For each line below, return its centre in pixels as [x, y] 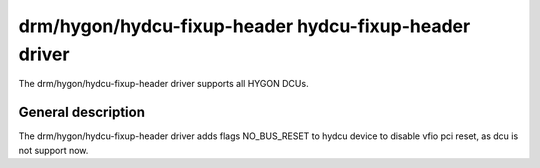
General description [81, 112]
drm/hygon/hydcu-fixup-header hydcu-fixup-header [244, 26]
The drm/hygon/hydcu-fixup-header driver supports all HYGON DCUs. [163, 84]
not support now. [53, 150]
